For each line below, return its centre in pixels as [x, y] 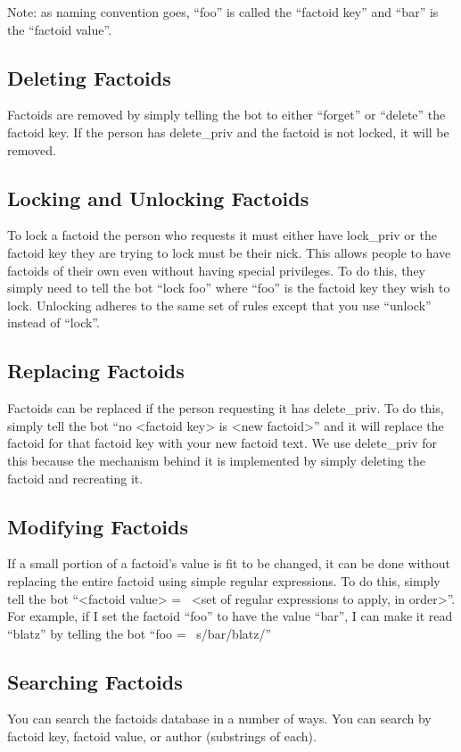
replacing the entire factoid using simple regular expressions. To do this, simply [224, 580]
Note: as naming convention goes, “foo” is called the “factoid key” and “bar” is [223, 12]
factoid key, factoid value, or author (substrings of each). [162, 736]
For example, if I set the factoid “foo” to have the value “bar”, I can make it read [230, 616]
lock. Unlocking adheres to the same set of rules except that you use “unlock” [219, 305]
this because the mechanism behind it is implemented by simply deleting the [216, 460]
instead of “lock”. [54, 322]
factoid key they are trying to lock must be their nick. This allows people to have [229, 252]
